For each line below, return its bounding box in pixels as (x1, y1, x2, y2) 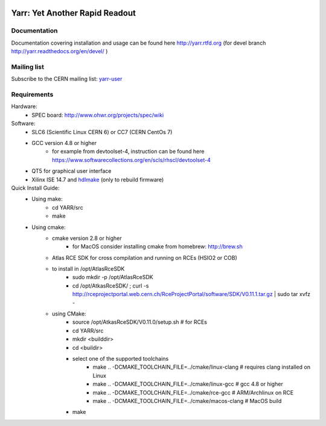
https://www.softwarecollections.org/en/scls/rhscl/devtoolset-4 (52, 156, 211, 163)
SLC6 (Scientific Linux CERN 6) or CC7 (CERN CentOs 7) (31, 128, 173, 135)
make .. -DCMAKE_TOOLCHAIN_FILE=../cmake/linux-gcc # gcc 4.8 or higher (92, 381, 283, 388)
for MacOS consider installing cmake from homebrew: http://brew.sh (72, 243, 243, 250)
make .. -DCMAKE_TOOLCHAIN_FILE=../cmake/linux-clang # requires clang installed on (92, 363, 311, 371)
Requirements (11, 91, 54, 99)
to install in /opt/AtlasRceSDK (52, 265, 125, 273)
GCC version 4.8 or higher (31, 140, 97, 146)
